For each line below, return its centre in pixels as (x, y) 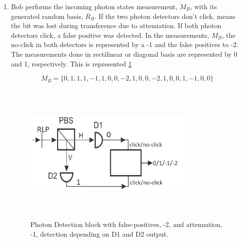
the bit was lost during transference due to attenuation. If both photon (116, 25)
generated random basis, (47, 16)
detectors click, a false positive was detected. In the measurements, (110, 35)
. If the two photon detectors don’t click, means (165, 16)
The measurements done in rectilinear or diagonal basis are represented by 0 (124, 54)
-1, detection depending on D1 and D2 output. (99, 234)
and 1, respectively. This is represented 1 (71, 63)
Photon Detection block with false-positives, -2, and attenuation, (126, 224)
